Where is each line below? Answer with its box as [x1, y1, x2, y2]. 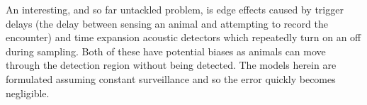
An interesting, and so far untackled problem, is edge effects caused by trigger [6, 2, 344, 16]
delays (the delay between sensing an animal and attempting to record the [6, 16, 328, 31]
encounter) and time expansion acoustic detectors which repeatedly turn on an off [6, 30, 361, 45]
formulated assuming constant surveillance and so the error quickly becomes [6, 71, 336, 86]
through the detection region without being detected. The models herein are [6, 57, 337, 72]
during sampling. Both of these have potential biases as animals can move [6, 43, 326, 58]
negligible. [6, 85, 50, 100]
